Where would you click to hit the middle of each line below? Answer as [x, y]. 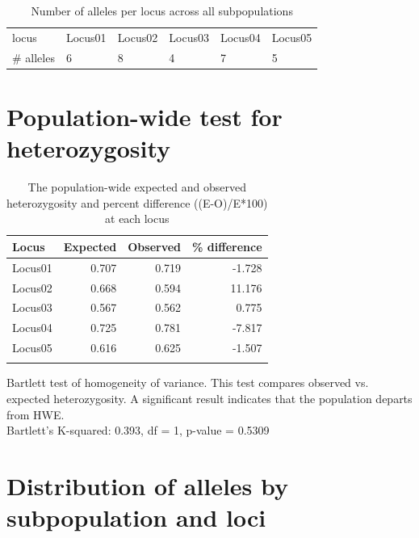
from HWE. [36, 414]
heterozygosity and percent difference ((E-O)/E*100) [137, 202]
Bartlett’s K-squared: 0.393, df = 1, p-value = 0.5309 [138, 430]
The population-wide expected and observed [137, 187]
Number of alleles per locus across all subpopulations [162, 11]
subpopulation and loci [136, 517]
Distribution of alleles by [148, 485]
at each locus [137, 219]
